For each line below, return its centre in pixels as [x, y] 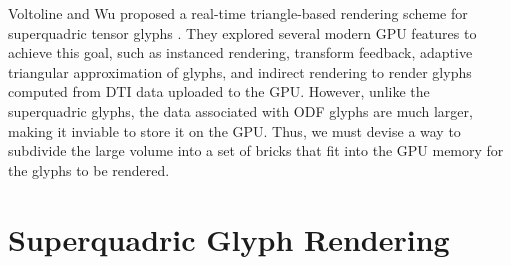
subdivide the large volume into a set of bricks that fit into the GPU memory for [256, 150]
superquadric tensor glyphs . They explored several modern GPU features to [242, 32]
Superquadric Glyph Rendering [229, 238]
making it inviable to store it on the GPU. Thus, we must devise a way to [234, 130]
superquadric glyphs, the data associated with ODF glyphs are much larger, [240, 110]
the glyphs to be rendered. [89, 169]
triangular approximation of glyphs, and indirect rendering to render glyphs [240, 71]
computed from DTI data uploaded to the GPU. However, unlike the [219, 91]
